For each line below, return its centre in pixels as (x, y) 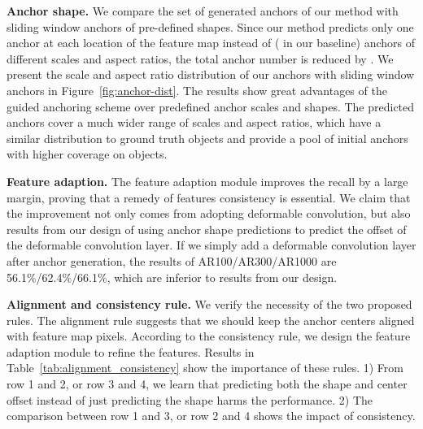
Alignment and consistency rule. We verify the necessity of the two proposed (209, 304)
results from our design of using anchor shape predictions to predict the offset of (207, 229)
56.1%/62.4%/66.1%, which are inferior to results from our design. (172, 277)
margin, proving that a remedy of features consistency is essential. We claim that (209, 197)
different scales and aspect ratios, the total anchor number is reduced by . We (200, 58)
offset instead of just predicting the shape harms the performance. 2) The (190, 399)
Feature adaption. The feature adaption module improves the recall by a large (207, 181)
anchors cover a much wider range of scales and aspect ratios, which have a (194, 122)
